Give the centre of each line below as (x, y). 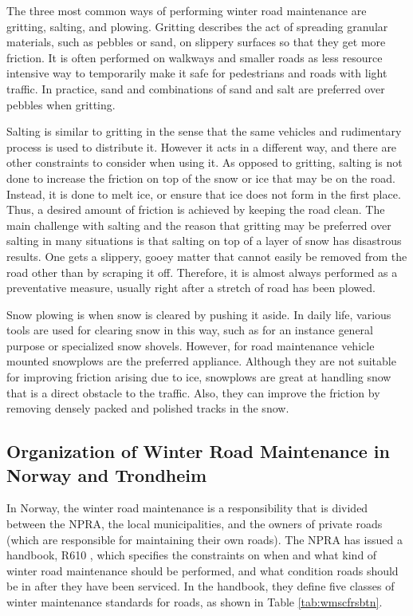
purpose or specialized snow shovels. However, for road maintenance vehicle (191, 345)
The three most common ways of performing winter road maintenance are (187, 10)
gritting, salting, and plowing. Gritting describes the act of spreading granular (197, 26)
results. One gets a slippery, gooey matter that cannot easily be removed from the (207, 256)
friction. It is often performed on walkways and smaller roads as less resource (195, 57)
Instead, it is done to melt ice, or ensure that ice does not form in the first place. (204, 193)
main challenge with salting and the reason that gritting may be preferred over (199, 225)
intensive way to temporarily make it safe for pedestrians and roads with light (197, 73)
